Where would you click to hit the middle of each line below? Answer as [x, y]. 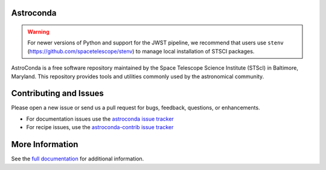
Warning [38, 32]
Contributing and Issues [57, 93]
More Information [45, 144]
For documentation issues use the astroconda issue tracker [100, 119]
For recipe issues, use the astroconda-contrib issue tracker [100, 127]
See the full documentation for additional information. [78, 159]
